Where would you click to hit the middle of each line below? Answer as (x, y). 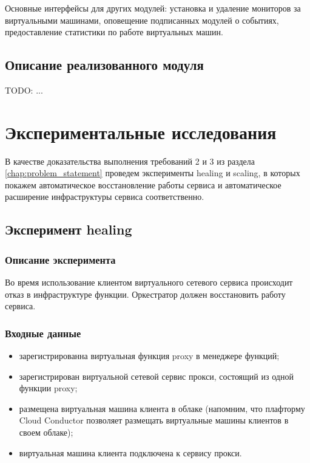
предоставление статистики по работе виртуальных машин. (114, 32)
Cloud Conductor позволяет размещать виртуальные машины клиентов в (154, 420)
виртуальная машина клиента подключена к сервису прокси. (130, 452)
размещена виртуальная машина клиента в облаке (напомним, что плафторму (162, 408)
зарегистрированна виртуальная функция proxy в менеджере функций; (149, 356)
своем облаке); (46, 432)
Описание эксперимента (60, 259)
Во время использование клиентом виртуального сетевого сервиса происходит (149, 282)
